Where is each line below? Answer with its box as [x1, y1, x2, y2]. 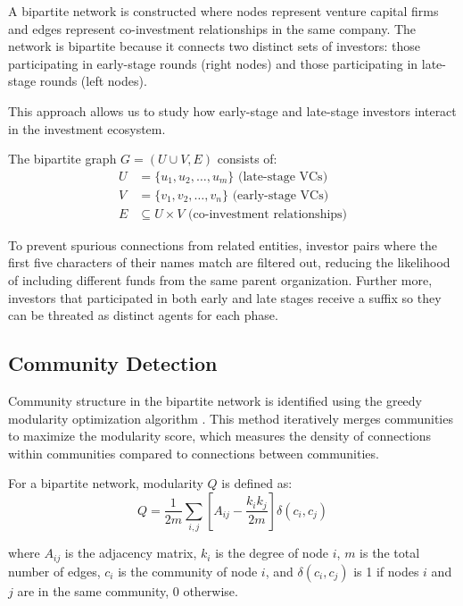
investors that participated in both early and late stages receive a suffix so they [8, 288, 442, 307]
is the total [360, 543, 420, 562]
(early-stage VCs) [232, 189, 329, 202]
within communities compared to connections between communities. [8, 443, 379, 462]
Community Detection [8, 349, 218, 377]
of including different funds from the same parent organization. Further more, [8, 271, 433, 290]
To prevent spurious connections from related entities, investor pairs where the [8, 235, 437, 254]
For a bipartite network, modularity [8, 474, 203, 492]
